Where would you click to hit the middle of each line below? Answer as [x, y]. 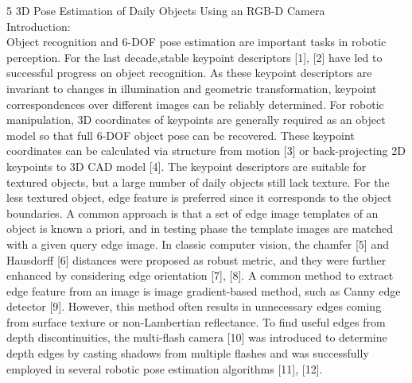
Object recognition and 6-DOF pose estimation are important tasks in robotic [196, 42]
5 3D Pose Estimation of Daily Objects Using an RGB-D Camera [166, 10]
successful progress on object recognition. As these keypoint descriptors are [189, 73]
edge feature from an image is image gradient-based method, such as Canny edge [204, 290]
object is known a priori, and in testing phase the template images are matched [200, 228]
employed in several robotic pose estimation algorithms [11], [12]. [165, 368]
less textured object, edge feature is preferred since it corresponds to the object [199, 197]
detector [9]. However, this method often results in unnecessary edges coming [194, 306]
